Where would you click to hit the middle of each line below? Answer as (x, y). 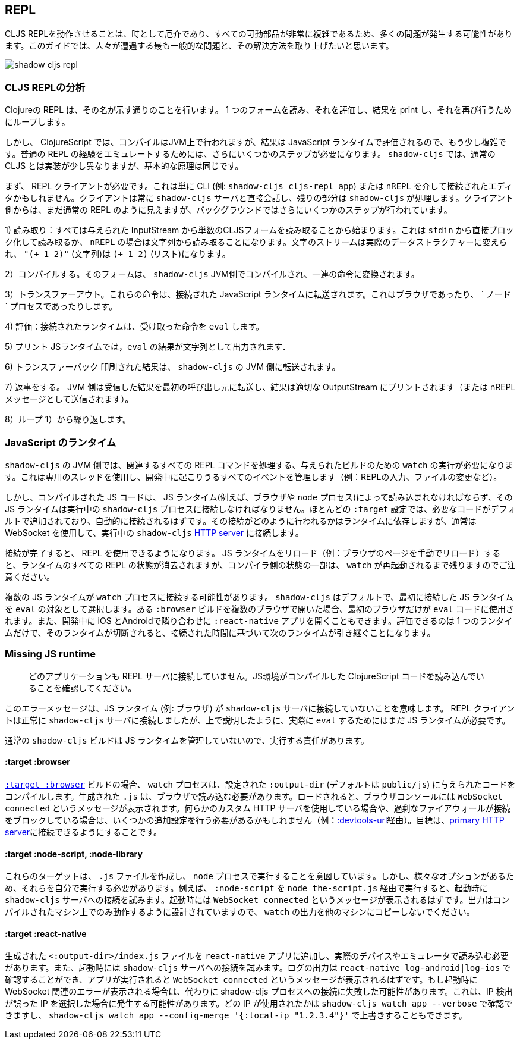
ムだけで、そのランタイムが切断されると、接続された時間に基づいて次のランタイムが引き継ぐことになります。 (220, 632)
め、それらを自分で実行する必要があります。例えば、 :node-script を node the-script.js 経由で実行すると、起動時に (246, 888)
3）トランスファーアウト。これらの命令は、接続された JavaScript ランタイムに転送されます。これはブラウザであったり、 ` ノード (258, 294)
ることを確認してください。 (83, 688)
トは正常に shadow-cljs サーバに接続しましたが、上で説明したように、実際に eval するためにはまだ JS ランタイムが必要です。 (258, 720)
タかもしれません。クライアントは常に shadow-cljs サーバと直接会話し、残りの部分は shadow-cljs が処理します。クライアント (259, 198)
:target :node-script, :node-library (74, 854)
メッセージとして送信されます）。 (69, 399)
